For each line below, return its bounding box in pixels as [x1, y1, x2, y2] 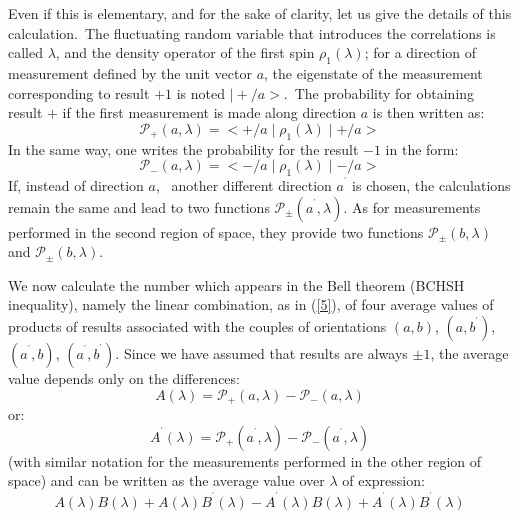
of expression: [342, 470, 425, 491]
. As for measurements [343, 196, 481, 217]
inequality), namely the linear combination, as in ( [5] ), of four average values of [8, 294, 494, 315]
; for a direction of [364, 42, 477, 63]
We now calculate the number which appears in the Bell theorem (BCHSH [8, 274, 465, 295]
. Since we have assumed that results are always [115, 342, 408, 363]
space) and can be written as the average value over [8, 470, 325, 491]
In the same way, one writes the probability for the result [8, 138, 359, 159]
